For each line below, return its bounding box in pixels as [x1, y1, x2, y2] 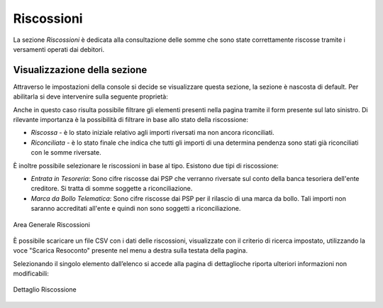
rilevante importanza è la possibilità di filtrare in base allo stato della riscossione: [13, 116, 248, 124]
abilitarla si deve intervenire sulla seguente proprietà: [13, 92, 168, 101]
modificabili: [13, 270, 49, 278]
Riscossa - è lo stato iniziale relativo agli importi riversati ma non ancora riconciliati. [30, 128, 274, 137]
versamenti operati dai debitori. [13, 45, 105, 53]
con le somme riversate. [30, 148, 102, 157]
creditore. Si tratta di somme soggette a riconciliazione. [30, 185, 193, 193]
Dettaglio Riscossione [13, 285, 77, 294]
